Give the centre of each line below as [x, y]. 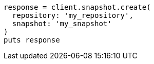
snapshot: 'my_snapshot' [62, 24]
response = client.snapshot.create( [77, 7]
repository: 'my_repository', [73, 15]
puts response [32, 40]
